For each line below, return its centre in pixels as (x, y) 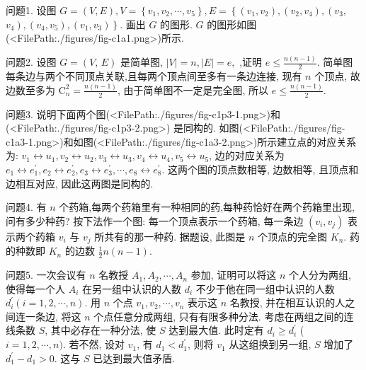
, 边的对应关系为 (247, 155)
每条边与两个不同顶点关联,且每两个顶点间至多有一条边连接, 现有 (154, 75)
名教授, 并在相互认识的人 (287, 302)
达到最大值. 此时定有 (216, 330)
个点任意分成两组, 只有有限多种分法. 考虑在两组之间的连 (224, 316)
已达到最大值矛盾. (134, 358)
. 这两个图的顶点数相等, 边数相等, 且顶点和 (260, 169)
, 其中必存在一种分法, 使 (101, 330)
